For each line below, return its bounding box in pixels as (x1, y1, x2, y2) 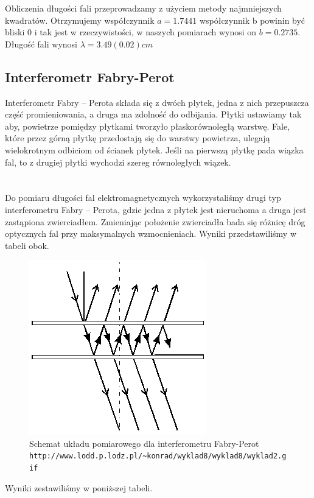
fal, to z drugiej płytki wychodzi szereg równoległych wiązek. (5, 155, 231, 168)
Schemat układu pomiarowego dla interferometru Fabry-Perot (29, 437, 259, 449)
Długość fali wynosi (5, 37, 77, 50)
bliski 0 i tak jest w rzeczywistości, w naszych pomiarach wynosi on (5, 26, 257, 38)
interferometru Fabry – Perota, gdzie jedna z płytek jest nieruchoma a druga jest (5, 203, 307, 216)
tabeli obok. (5, 239, 49, 251)
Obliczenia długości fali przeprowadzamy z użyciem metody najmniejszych (5, 2, 282, 14)
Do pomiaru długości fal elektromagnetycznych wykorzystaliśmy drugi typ (5, 191, 281, 204)
